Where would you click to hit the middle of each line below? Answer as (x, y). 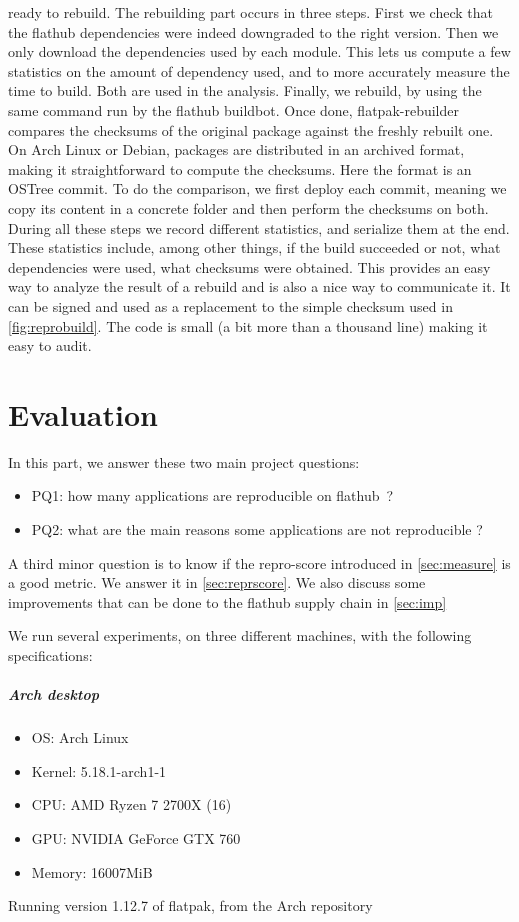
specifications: (50, 654)
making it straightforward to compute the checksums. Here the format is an (240, 168)
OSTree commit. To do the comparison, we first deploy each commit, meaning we (257, 188)
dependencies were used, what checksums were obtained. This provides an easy (249, 266)
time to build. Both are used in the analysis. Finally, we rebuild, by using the (245, 90)
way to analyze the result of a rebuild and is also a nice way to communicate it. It (259, 286)
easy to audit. (50, 345)
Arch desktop (53, 694)
